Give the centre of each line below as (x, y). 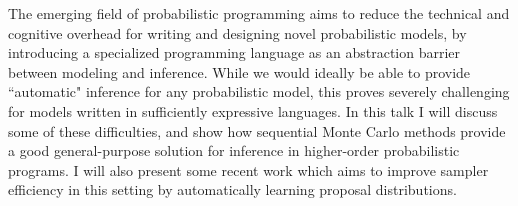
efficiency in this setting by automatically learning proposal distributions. (232, 189)
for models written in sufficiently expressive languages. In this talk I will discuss (253, 110)
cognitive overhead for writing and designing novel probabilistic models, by (237, 32)
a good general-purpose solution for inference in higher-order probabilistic (234, 150)
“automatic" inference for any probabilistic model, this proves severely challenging (259, 91)
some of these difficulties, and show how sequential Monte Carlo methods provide (257, 130)
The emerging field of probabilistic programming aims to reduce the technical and (259, 13)
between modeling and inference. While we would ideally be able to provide (239, 71)
